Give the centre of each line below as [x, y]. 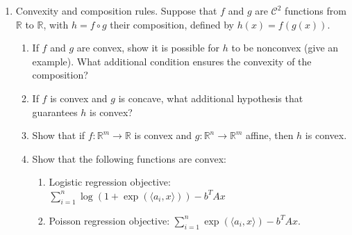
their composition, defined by [172, 24]
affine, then [269, 135]
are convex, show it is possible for [148, 48]
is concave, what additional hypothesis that [211, 98]
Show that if [59, 135]
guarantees [55, 112]
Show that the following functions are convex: [129, 158]
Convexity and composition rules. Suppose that [116, 10]
